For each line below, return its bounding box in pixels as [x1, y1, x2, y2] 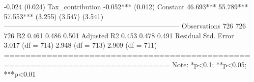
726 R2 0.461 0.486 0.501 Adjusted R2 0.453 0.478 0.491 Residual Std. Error [4, 30, 234, 40]
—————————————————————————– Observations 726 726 [4, 21, 246, 31]
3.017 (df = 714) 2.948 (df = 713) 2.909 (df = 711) [4, 40, 157, 50]
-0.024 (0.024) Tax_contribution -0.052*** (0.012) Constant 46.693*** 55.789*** [4, 1, 248, 11]
